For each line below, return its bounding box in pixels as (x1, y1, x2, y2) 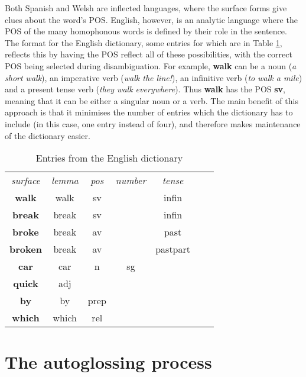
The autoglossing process (5, 350, 212, 374)
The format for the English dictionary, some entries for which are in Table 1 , (5, 36, 282, 49)
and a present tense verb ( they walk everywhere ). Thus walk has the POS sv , (5, 83, 285, 95)
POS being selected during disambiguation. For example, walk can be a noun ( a (5, 59, 297, 72)
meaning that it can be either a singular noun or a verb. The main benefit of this (5, 94, 298, 107)
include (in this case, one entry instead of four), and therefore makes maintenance (5, 117, 301, 130)
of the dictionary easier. (5, 129, 90, 141)
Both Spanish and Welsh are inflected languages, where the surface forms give (5, 2, 287, 14)
